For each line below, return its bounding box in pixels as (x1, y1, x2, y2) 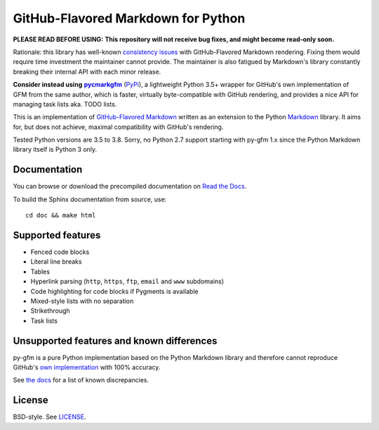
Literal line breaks (30, 257, 82, 266)
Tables (30, 267, 51, 276)
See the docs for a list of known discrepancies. (13, 376, 149, 384)
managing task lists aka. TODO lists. (13, 100, 117, 108)
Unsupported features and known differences (13, 335, 218, 347)
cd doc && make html (25, 211, 96, 220)
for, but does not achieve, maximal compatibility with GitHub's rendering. (13, 123, 224, 131)
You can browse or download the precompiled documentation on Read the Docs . (13, 182, 247, 191)
